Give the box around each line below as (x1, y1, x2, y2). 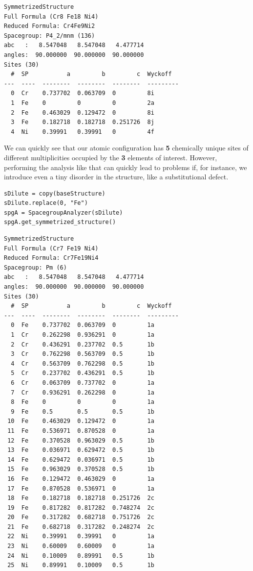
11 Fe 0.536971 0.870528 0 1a (7, 427, 154, 434)
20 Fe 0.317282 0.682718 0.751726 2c (7, 514, 154, 521)
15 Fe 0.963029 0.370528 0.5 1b (7, 466, 154, 473)
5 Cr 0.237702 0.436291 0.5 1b (11, 370, 154, 377)
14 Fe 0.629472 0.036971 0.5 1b (7, 456, 154, 463)
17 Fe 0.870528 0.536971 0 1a (7, 485, 154, 492)
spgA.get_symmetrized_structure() (4, 219, 116, 226)
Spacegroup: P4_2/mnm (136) (4, 32, 95, 39)
